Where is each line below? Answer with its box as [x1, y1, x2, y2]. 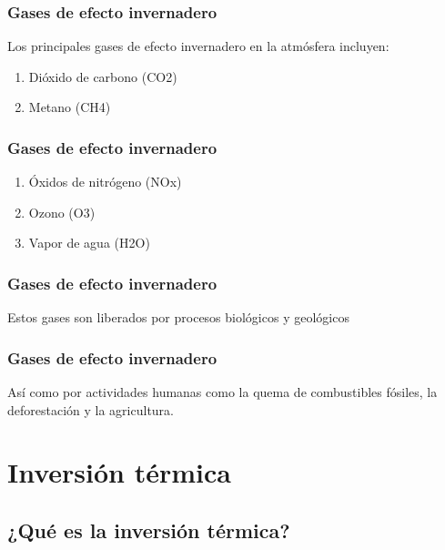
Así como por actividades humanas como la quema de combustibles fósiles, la [7, 382, 438, 402]
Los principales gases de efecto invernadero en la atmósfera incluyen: [7, 36, 389, 56]
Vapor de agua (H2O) [28, 233, 150, 252]
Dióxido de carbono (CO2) [28, 66, 177, 86]
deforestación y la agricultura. [7, 400, 174, 419]
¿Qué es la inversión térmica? [7, 515, 290, 544]
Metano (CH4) [28, 97, 111, 117]
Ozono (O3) [28, 202, 96, 221]
